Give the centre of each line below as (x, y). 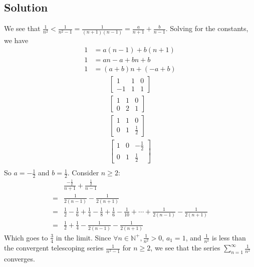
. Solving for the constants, (207, 28)
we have (16, 40)
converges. (20, 258)
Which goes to (26, 237)
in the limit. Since (83, 237)
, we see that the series (185, 248)
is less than (229, 237)
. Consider (83, 173)
